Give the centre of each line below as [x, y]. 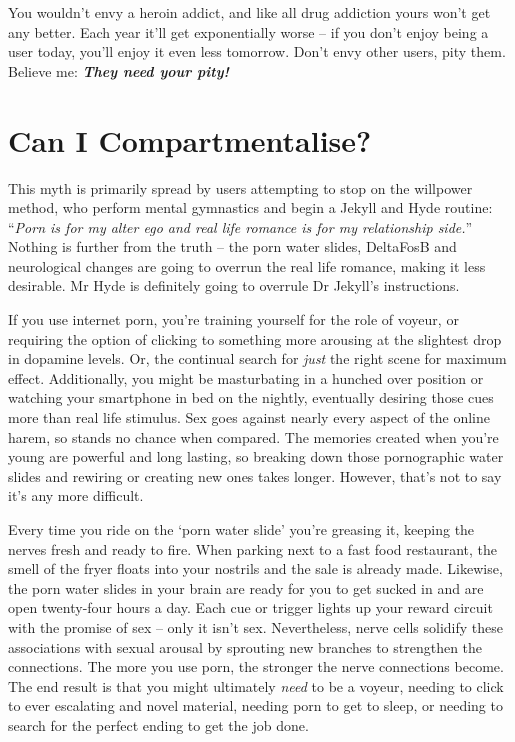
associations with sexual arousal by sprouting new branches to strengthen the [245, 646]
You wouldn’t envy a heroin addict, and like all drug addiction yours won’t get [249, 12]
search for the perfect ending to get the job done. [158, 724]
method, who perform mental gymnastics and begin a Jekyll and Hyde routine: [250, 207]
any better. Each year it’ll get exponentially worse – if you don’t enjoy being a [248, 31]
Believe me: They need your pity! [118, 70]
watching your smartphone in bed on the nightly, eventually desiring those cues [251, 397]
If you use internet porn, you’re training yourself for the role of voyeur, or [233, 319]
